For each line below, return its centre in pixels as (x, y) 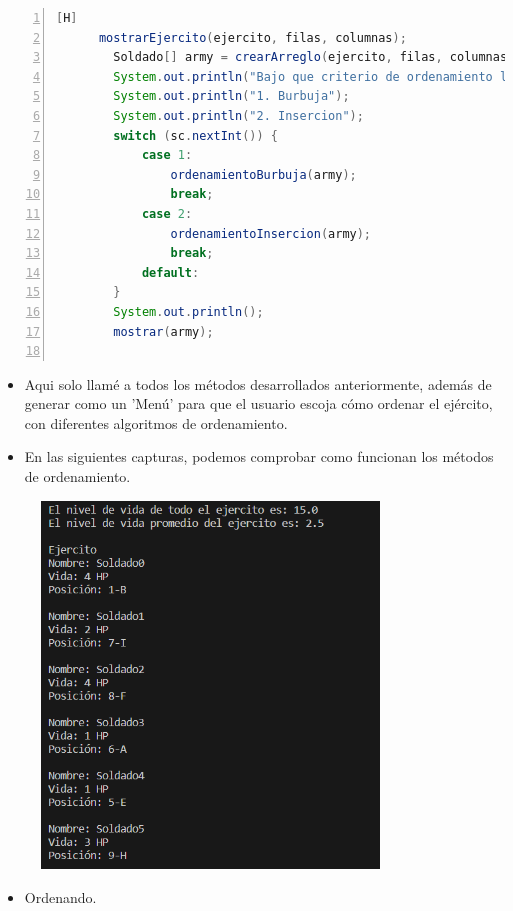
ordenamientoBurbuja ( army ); (263, 174)
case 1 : (167, 155)
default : (170, 272)
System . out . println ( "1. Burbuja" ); (231, 96)
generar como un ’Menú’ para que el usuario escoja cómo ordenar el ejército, (258, 403)
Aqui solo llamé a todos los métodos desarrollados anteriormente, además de (258, 383)
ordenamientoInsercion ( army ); (271, 233)
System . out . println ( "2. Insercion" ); (238, 115)
